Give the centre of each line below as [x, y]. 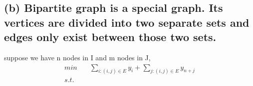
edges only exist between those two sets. [110, 37]
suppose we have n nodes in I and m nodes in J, [77, 57]
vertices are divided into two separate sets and [127, 22]
